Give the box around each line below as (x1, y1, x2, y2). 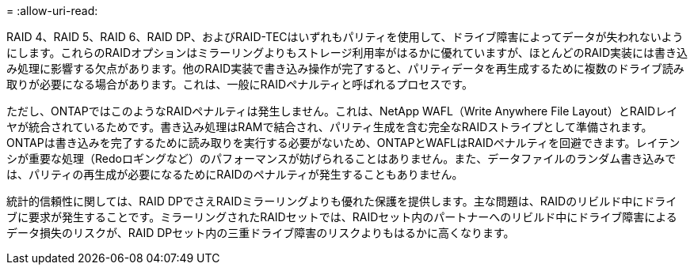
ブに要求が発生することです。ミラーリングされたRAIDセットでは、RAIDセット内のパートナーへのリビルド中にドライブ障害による (6, 210, 677, 224)
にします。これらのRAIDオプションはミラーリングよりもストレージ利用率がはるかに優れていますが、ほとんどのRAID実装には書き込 (6, 46, 688, 59)
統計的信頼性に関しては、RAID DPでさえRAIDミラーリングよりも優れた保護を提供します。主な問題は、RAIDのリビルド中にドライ (6, 194, 677, 208)
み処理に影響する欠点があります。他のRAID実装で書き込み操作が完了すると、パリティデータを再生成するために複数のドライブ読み (6, 62, 684, 75)
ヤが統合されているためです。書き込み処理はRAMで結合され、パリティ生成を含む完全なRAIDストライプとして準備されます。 (6, 120, 653, 134)
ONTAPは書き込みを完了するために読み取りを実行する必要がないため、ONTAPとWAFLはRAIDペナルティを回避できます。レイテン (6, 136, 681, 149)
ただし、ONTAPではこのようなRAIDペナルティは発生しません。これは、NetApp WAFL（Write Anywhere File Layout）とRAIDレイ (6, 104, 678, 118)
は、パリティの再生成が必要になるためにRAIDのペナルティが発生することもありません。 (6, 167, 463, 181)
